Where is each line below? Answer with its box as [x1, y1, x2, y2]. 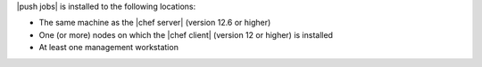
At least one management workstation [38, 42, 179, 53]
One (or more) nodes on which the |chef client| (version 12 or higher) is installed [38, 29, 334, 40]
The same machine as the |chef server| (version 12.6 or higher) [38, 18, 271, 28]
